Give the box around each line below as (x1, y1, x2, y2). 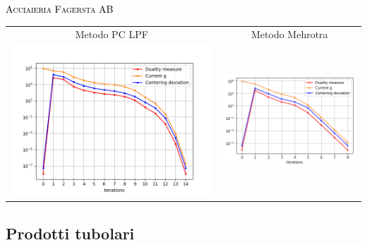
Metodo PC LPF (75, 27, 148, 42)
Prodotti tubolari (6, 222, 135, 244)
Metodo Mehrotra (251, 27, 328, 42)
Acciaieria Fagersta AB (6, 1, 114, 16)
